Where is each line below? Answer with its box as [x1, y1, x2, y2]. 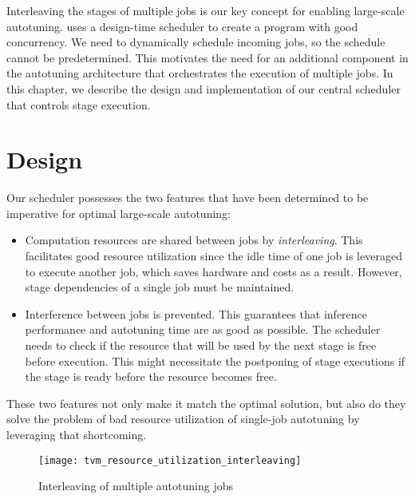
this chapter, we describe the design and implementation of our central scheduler [6, 80, 401, 97]
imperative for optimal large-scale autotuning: [6, 204, 231, 221]
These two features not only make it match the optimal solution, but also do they [6, 394, 406, 411]
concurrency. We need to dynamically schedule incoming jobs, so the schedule [6, 34, 385, 50]
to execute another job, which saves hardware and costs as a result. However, [25, 263, 402, 279]
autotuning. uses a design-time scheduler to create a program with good [6, 18, 358, 34]
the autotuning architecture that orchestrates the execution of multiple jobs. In [6, 65, 393, 81]
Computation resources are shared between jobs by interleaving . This [25, 232, 363, 248]
